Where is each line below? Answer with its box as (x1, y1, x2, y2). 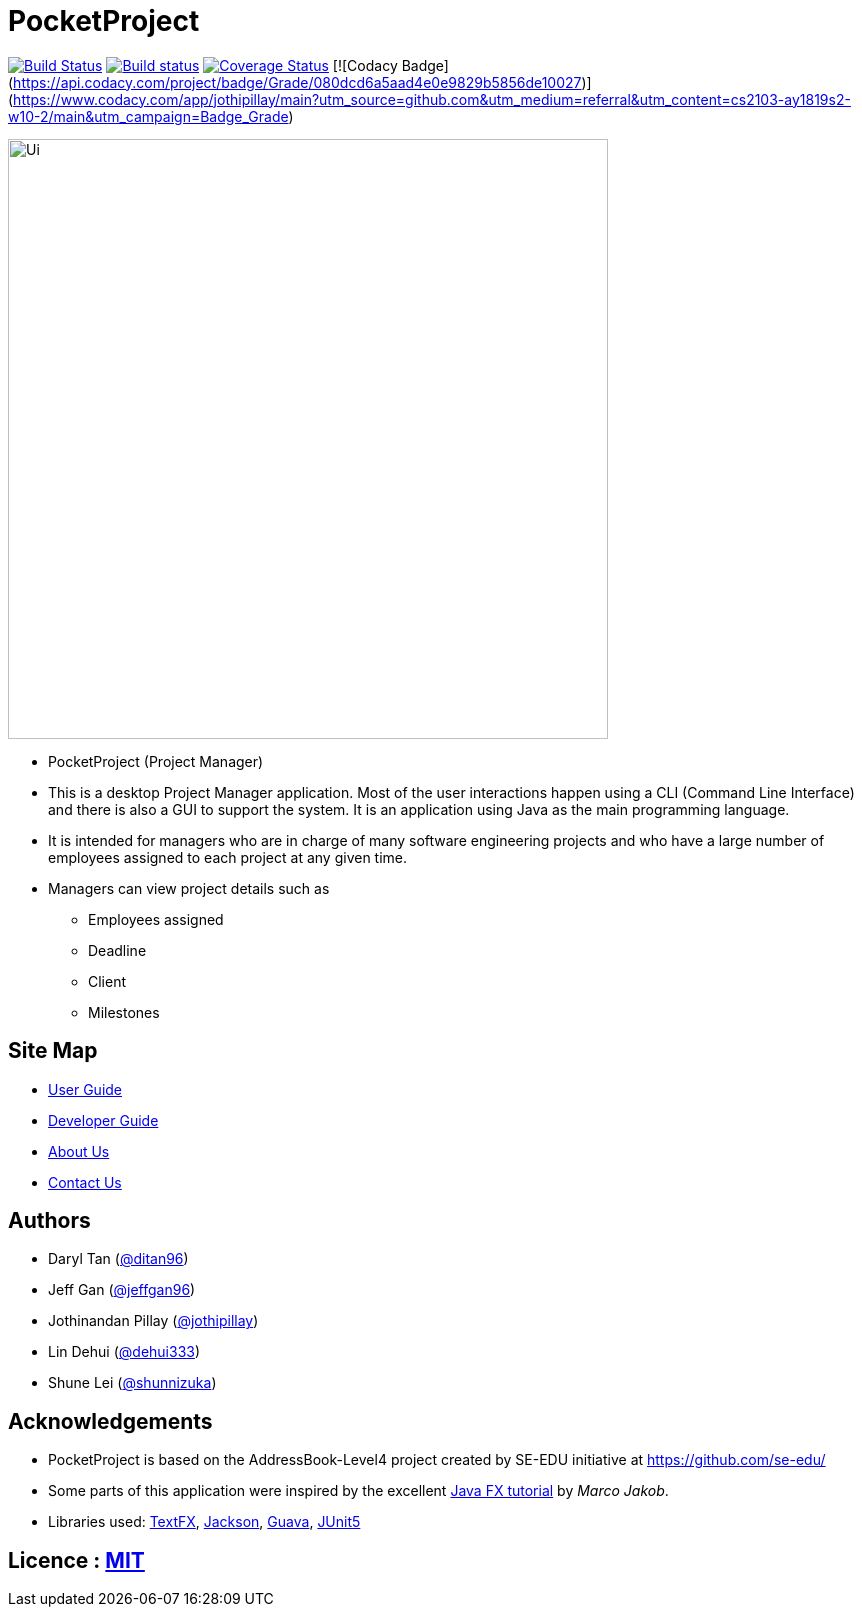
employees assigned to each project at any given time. (48, 848, 408, 866)
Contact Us (48, 1173, 122, 1191)
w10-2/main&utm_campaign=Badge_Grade (8, 107, 289, 125)
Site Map (8, 1038, 98, 1064)
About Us (48, 1142, 110, 1160)
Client (88, 972, 127, 990)
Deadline (88, 941, 147, 959)
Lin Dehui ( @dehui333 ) (48, 1343, 201, 1361)
